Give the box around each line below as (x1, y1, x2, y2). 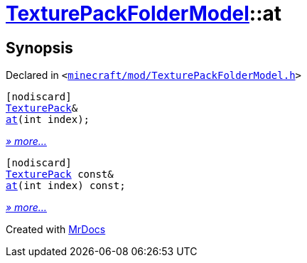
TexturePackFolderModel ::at (6, 1, 282, 26)
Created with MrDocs (6, 223, 106, 236)
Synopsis (6, 38, 73, 57)
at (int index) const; (6, 180, 126, 192)
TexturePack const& (6, 168, 114, 181)
